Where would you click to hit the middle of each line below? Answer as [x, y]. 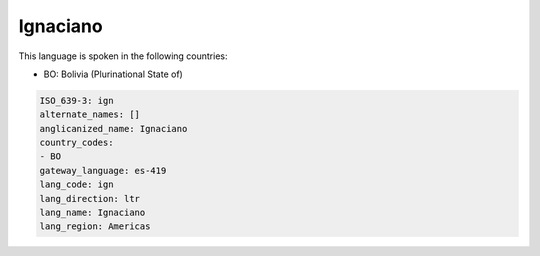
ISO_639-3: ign [76, 100]
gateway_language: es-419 [103, 170]
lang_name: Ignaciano [92, 213]
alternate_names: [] [89, 114]
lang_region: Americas [95, 226]
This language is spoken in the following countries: [123, 56]
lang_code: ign [76, 184]
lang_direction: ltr [89, 198]
